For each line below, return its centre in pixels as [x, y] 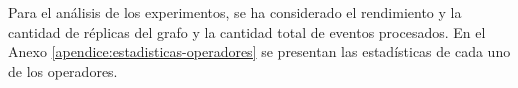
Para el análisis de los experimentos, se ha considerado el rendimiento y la [235, 12]
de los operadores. [63, 70]
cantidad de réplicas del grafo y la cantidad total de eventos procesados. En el [247, 31]
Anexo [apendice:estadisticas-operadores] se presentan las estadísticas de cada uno [259, 51]
